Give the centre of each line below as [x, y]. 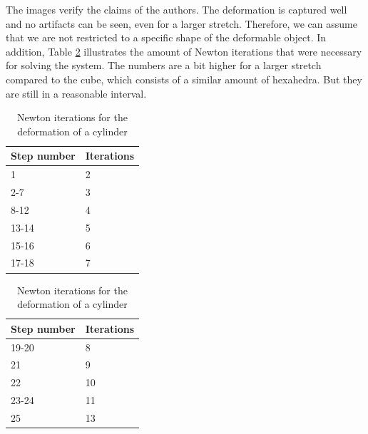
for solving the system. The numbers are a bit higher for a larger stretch [164, 65]
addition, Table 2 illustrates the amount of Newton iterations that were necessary [184, 51]
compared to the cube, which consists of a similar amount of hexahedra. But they [184, 79]
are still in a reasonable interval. [76, 93]
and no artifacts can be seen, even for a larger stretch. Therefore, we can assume [182, 23]
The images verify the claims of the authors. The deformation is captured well [177, 9]
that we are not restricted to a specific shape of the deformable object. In [166, 37]
